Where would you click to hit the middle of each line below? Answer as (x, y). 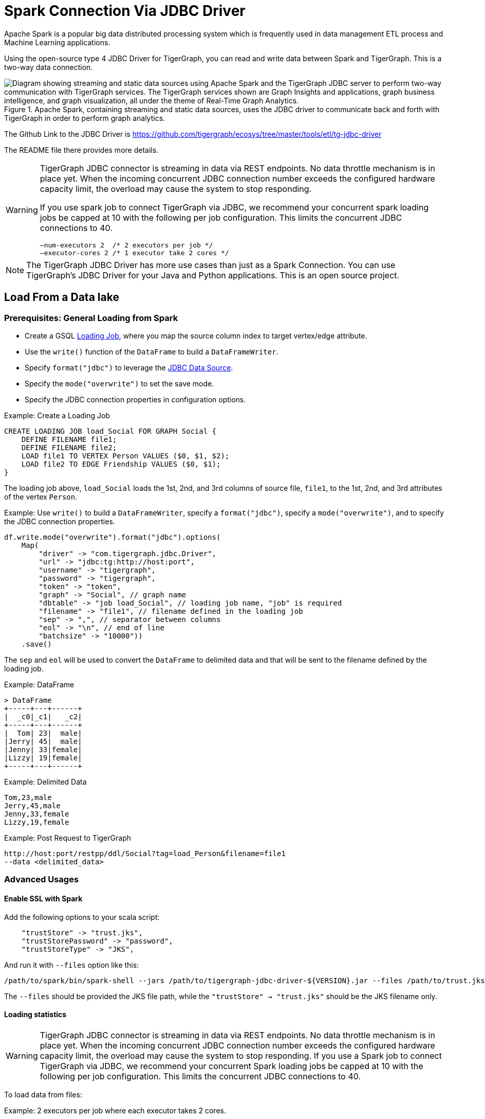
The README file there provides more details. (81, 150)
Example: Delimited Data (45, 781)
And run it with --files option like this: (72, 965)
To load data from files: (43, 1094)
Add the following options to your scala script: (82, 917)
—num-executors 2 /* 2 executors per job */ (126, 245)
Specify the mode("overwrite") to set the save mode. (119, 383)
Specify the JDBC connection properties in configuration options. (135, 399)
